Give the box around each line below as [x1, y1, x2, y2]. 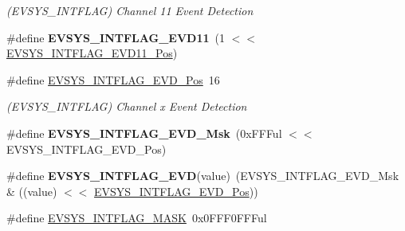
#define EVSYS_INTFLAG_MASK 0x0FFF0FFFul [6, 209, 267, 226]
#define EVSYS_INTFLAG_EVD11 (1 [6, 29, 226, 45]
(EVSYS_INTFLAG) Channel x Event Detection [6, 98, 247, 115]
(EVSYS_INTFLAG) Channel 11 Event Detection [6, 2, 254, 18]
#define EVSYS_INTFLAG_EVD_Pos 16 [6, 71, 220, 88]
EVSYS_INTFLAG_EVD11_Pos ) [6, 45, 178, 61]
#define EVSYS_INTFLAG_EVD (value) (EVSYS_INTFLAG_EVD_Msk [6, 167, 399, 184]
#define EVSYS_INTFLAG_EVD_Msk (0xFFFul [6, 124, 282, 141]
